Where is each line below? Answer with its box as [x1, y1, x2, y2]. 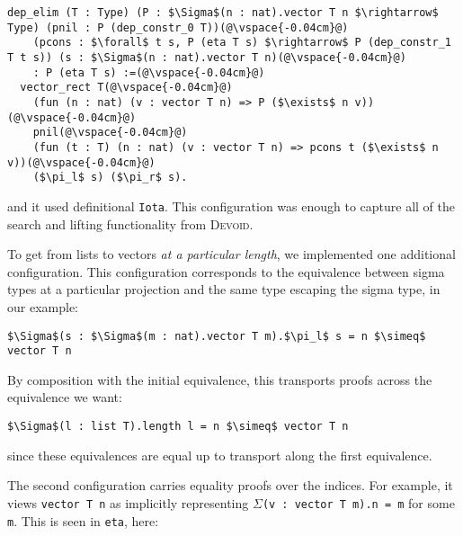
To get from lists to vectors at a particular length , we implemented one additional [7, 245, 456, 264]
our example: [7, 297, 78, 316]
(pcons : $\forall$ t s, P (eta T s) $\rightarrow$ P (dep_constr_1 [32, 36, 451, 49]
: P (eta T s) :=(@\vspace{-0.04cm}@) [32, 66, 265, 79]
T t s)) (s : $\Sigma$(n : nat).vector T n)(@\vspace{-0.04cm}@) [7, 50, 406, 64]
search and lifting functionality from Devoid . [7, 214, 254, 233]
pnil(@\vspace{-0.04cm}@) [32, 126, 188, 139]
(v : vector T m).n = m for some [262, 493, 455, 512]
